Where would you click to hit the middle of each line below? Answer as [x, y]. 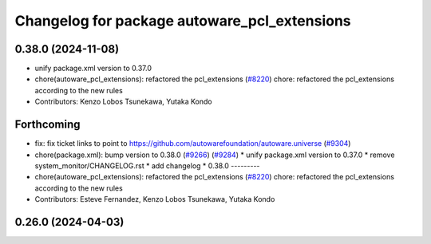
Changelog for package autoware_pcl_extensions [183, 21]
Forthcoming [47, 125]
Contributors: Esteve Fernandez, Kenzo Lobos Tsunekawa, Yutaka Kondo [155, 199]
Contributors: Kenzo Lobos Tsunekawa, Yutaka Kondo [123, 102]
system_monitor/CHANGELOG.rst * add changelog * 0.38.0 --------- [147, 165]
